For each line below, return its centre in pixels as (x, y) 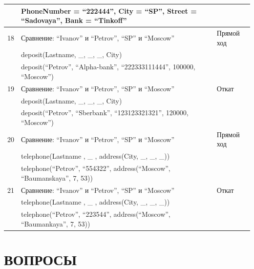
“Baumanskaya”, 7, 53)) (57, 177)
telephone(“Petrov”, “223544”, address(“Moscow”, (96, 214)
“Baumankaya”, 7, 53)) (56, 223)
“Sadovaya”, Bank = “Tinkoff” (74, 20)
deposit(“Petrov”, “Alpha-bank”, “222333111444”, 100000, (108, 67)
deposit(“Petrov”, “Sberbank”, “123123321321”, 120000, (105, 113)
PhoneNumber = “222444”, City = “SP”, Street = (109, 10)
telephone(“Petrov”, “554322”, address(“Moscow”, (96, 168)
